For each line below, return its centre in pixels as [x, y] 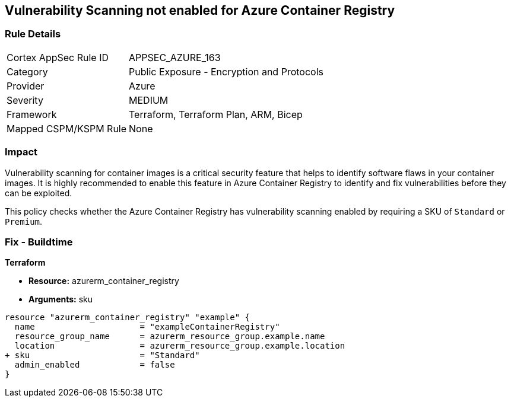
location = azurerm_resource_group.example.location [180, 346]
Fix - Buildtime [39, 242]
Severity [25, 100]
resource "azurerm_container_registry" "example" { [128, 318]
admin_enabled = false [95, 365]
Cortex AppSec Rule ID [58, 57]
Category [27, 71]
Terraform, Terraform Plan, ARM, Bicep [216, 114]
